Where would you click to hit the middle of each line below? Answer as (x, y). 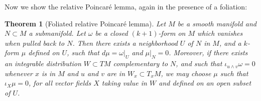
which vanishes (220, 33)
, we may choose (186, 73)
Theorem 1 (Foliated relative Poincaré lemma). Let (85, 23)
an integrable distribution (43, 63)
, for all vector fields (60, 83)
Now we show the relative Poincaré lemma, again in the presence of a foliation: (126, 6)
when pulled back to (35, 43)
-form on (172, 33)
